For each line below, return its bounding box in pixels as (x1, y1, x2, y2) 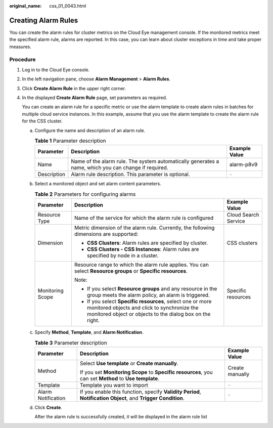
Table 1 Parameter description (34, 137, 106, 144)
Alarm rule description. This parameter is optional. (71, 171, 191, 178)
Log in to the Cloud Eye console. (22, 66, 90, 73)
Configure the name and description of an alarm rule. (34, 127, 146, 134)
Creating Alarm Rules (9, 16, 78, 25)
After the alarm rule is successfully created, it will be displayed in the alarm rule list (34, 414, 207, 420)
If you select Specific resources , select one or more (86, 298, 212, 305)
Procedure (9, 56, 36, 63)
